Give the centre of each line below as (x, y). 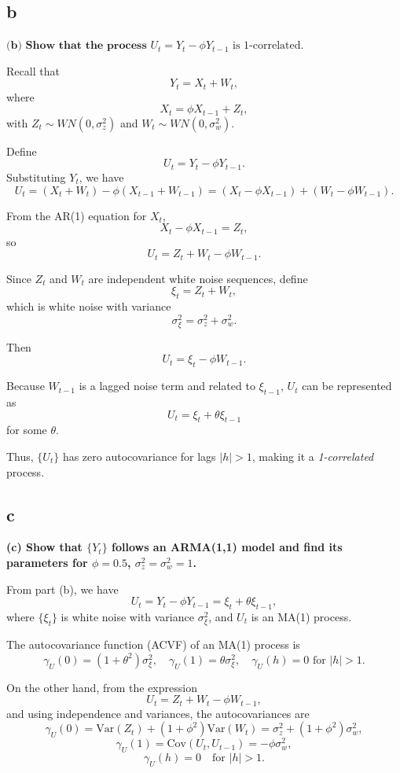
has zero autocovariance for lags (139, 456)
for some (27, 430)
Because (26, 386)
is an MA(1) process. (301, 616)
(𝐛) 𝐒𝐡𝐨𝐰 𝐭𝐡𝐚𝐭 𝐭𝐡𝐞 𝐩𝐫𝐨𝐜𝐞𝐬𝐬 (77, 46)
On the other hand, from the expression (102, 687)
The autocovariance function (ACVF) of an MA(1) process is (153, 644)
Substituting (36, 177)
